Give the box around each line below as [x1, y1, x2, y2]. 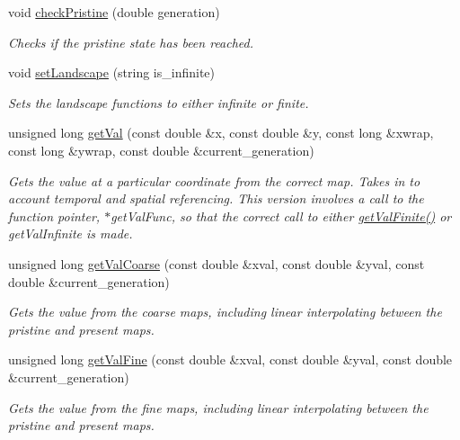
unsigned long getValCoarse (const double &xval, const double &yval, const [8, 254, 425, 273]
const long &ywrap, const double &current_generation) [8, 140, 314, 159]
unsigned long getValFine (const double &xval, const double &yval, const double [8, 350, 453, 369]
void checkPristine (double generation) [8, 3, 220, 21]
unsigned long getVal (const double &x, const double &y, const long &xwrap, [8, 123, 434, 142]
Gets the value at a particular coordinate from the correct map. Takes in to [8, 171, 420, 190]
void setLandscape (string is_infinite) [8, 63, 216, 82]
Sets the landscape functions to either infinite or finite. [8, 93, 309, 112]
